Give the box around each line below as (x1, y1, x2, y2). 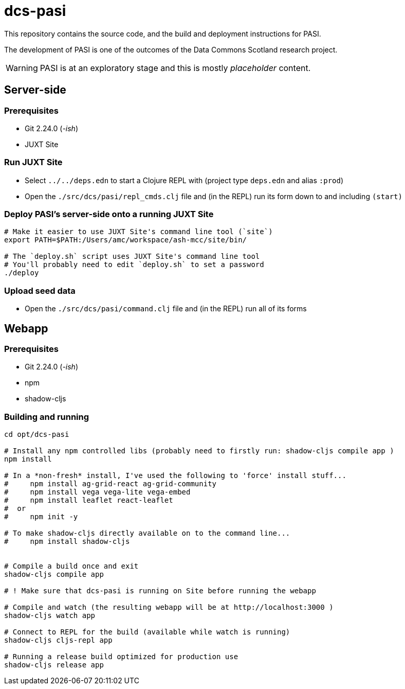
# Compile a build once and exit (4, 562, 139, 571)
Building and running (4, 411, 89, 422)
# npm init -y (4, 513, 78, 521)
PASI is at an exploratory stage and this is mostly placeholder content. (40, 62, 311, 73)
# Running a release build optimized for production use (4, 652, 238, 661)
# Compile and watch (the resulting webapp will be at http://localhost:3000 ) (4, 603, 334, 612)
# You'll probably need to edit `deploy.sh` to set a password (4, 260, 264, 269)
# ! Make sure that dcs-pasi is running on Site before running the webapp (4, 587, 316, 595)
